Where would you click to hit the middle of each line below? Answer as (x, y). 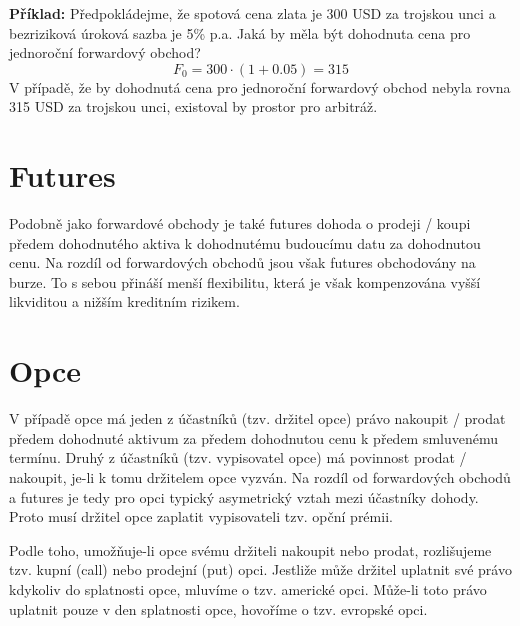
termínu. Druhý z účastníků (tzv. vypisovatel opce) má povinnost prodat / (238, 457)
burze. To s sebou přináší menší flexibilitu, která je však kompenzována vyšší (245, 281)
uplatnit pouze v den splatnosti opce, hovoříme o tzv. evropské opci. (218, 608)
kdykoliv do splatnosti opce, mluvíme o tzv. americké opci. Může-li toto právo (248, 588)
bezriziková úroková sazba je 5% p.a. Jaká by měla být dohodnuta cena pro (240, 32)
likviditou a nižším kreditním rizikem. (124, 301)
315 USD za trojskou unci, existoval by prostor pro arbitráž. (193, 106)
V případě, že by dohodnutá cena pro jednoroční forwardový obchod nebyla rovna (260, 86)
